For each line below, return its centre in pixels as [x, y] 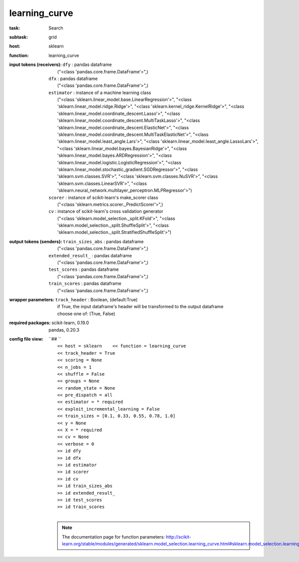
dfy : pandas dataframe [87, 64]
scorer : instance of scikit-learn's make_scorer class [103, 197]
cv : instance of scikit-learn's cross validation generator [106, 211]
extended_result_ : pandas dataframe [90, 255]
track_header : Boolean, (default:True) [96, 299]
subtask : [19, 37]
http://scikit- [178, 537]
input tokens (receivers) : [35, 64]
